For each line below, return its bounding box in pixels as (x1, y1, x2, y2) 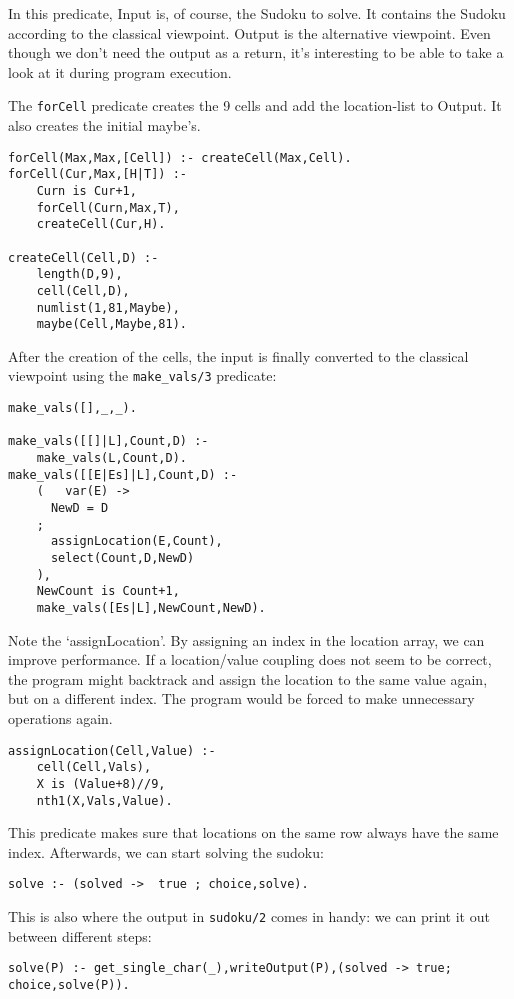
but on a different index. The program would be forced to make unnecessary (8, 688, 475, 709)
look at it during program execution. (8, 61, 232, 82)
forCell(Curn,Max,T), (36, 200, 180, 215)
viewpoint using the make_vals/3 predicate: (8, 365, 277, 386)
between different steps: (8, 925, 152, 946)
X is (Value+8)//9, (36, 776, 166, 791)
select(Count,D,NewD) (50, 551, 195, 565)
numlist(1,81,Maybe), (36, 300, 180, 315)
